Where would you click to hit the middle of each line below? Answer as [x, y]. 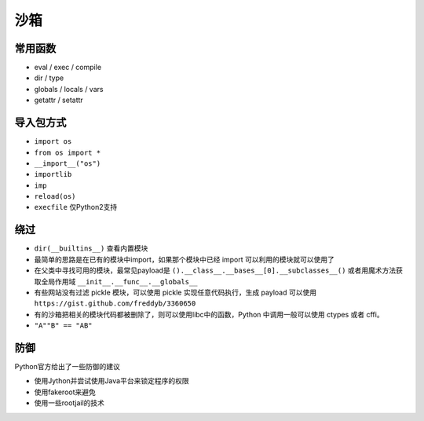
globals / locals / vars [69, 89]
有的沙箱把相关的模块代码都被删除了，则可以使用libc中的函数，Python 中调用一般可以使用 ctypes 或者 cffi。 [209, 314]
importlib [53, 174]
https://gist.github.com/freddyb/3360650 [115, 304]
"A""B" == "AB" [64, 326]
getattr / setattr [59, 100]
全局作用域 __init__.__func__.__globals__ [119, 281]
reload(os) [55, 197]
